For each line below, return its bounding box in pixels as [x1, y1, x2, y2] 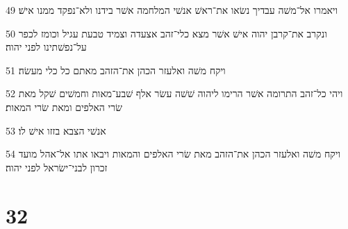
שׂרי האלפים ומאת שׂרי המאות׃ [6, 99, 123, 114]
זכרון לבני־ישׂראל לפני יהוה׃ [6, 160, 108, 174]
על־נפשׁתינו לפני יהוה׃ [6, 40, 87, 54]
